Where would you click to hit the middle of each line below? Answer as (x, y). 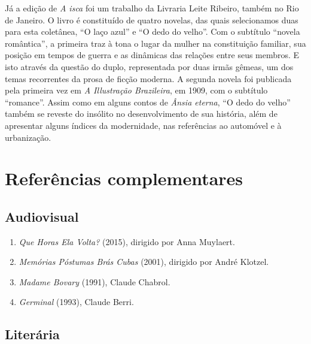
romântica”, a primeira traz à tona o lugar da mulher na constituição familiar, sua (155, 43)
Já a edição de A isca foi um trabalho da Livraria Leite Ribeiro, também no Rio (152, 8)
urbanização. (28, 137)
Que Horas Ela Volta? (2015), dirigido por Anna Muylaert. (127, 241)
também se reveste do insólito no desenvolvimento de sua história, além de (141, 114)
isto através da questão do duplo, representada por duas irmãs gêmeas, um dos (149, 66)
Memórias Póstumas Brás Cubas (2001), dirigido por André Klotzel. (144, 262)
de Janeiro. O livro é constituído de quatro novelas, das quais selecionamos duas (152, 19)
